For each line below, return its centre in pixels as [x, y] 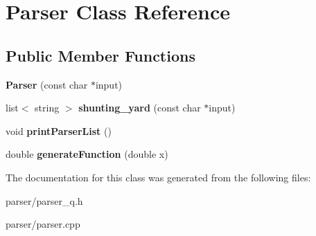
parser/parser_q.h [44, 200]
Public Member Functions [100, 55]
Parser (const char [47, 84]
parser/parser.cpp [43, 224]
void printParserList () [59, 130]
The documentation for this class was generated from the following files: [158, 177]
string [47, 108]
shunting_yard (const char [140, 108]
